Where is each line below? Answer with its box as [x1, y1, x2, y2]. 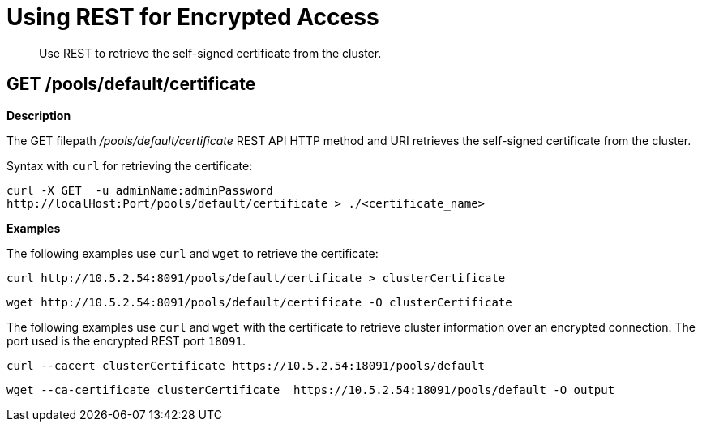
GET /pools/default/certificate [6, 74, 256, 95]
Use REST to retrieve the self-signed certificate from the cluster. [39, 45, 382, 60]
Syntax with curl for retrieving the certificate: [6, 158, 253, 173]
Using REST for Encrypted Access [6, 3, 379, 31]
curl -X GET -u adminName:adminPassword [6, 183, 273, 197]
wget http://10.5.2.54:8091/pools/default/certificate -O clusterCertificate [6, 295, 512, 309]
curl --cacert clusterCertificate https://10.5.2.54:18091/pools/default [6, 358, 486, 372]
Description [6, 108, 71, 122]
